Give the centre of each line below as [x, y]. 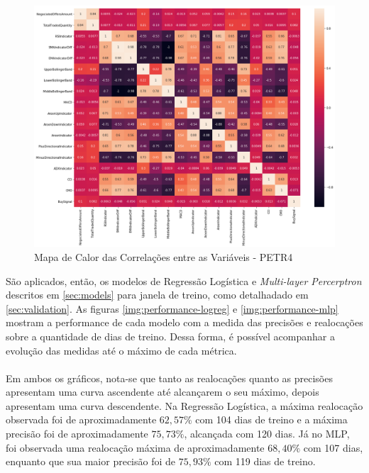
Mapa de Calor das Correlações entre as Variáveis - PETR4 [164, 256]
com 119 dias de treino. [265, 461]
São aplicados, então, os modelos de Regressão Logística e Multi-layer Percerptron [184, 280]
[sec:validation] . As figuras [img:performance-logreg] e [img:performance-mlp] [172, 308]
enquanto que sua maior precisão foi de [91, 461]
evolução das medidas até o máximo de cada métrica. [121, 350]
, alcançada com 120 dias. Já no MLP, [267, 434]
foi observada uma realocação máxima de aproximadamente [135, 447]
